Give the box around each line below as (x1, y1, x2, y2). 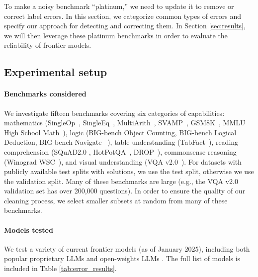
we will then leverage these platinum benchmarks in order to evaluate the (4, 30, 228, 40)
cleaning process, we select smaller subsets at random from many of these (4, 195, 228, 205)
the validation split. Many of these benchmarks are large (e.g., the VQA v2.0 (4, 176, 238, 186)
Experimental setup (4, 64, 107, 80)
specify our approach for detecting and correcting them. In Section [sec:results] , (4, 20, 246, 31)
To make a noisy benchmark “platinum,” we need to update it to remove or (4, 1, 234, 11)
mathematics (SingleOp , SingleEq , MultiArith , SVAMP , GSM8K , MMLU (4, 117, 246, 128)
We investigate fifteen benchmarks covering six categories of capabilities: (4, 107, 225, 118)
